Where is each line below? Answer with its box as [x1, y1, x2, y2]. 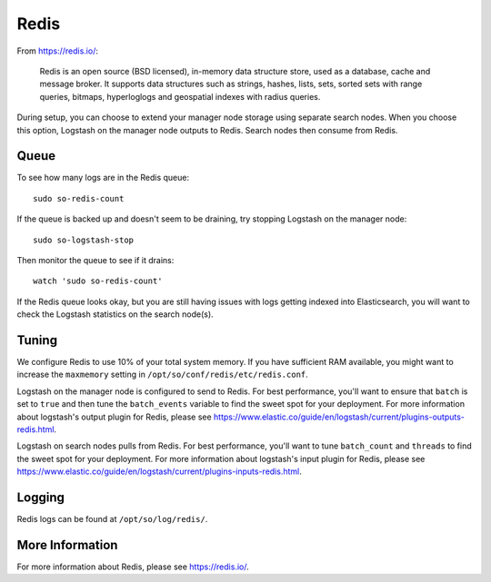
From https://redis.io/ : [16, 45, 99, 56]
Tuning [16, 332, 58, 348]
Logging [16, 489, 65, 505]
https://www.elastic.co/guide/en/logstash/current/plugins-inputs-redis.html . [16, 466, 302, 477]
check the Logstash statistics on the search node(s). [16, 309, 214, 320]
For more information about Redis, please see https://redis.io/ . [16, 561, 249, 572]
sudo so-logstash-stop [33, 234, 135, 245]
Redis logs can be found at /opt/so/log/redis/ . [16, 514, 208, 525]
